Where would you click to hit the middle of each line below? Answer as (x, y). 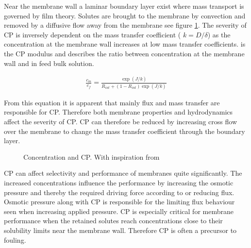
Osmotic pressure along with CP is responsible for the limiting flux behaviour (119, 202)
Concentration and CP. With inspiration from (92, 157)
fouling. (15, 240)
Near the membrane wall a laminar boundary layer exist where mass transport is (124, 6)
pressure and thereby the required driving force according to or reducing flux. (119, 192)
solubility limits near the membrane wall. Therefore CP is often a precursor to (120, 230)
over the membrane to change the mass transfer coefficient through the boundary (125, 131)
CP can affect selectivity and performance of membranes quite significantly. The (123, 173)
